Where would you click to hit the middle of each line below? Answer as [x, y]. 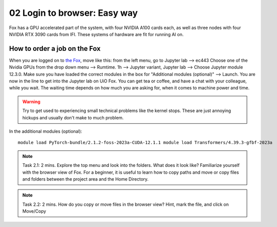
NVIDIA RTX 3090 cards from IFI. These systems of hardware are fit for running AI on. [96, 34]
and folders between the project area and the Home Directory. [86, 179]
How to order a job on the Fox [55, 49]
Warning [31, 102]
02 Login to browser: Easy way [73, 13]
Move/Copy [34, 211]
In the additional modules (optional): [46, 131]
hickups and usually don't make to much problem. [73, 117]
